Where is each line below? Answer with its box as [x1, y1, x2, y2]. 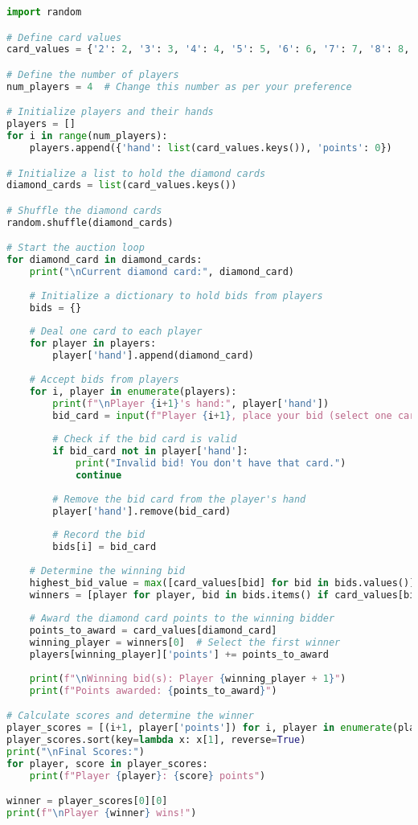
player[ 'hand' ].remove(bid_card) [52, 505, 232, 517]
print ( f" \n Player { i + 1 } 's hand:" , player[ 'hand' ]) [52, 397, 330, 409]
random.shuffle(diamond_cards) [6, 216, 174, 228]
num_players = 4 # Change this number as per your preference [6, 80, 352, 92]
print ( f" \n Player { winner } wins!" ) [6, 807, 197, 819]
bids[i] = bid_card [52, 541, 157, 553]
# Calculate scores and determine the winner [6, 710, 254, 722]
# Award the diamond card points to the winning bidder [29, 613, 335, 625]
